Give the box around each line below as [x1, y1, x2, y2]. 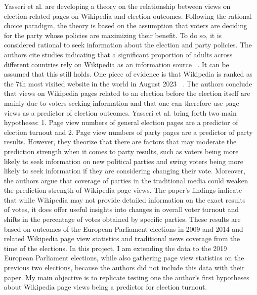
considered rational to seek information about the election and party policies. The [4, 40, 252, 50]
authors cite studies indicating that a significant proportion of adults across [4, 49, 233, 59]
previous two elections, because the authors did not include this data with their [4, 262, 245, 273]
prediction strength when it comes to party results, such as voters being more [4, 146, 239, 156]
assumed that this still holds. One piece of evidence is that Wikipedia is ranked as [4, 69, 253, 79]
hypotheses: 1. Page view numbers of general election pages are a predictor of [4, 117, 238, 127]
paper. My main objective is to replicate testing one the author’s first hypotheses [4, 272, 250, 282]
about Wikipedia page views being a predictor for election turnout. [4, 282, 207, 292]
